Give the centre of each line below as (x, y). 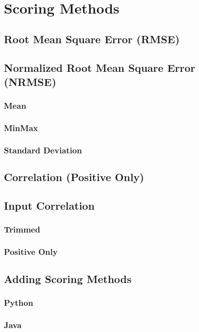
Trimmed (22, 229)
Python (19, 302)
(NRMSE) (30, 81)
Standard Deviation (43, 150)
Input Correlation (49, 206)
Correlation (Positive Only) (74, 177)
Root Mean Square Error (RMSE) (92, 39)
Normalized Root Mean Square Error (100, 67)
